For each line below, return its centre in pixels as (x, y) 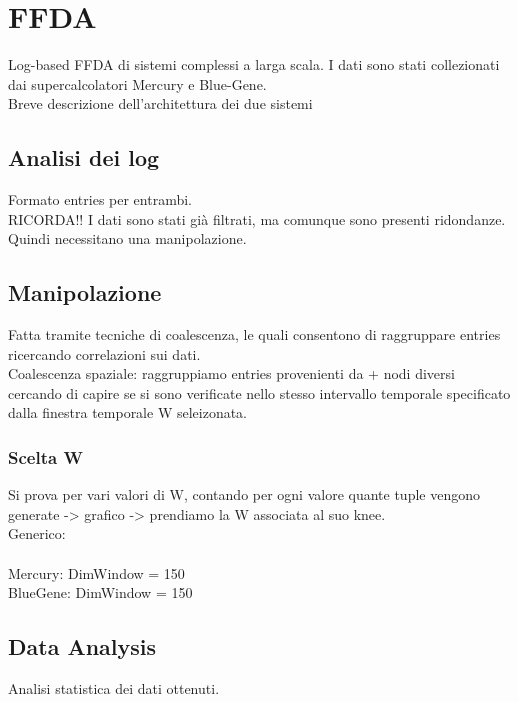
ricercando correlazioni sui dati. (104, 353)
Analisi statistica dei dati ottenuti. (114, 688)
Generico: (37, 533)
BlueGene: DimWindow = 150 (100, 592)
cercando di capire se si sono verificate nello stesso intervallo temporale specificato (259, 392)
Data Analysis (82, 646)
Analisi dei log (84, 157)
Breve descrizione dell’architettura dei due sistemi (160, 103)
